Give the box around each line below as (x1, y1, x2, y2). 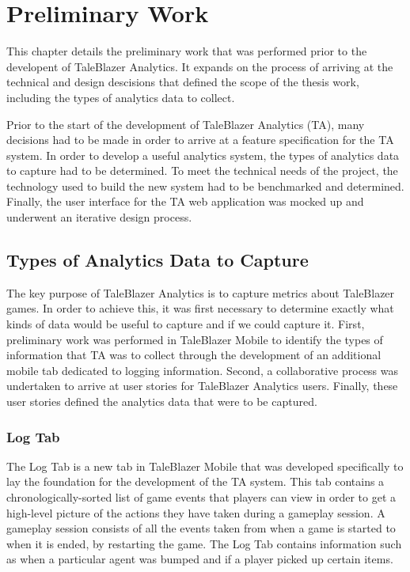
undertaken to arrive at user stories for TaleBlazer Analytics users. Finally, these (6, 377, 398, 394)
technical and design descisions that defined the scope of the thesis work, (6, 74, 359, 90)
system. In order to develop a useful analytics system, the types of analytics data (6, 146, 400, 163)
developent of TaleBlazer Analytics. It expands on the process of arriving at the (6, 58, 393, 74)
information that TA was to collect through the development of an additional (6, 347, 382, 363)
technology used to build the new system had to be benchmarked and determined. (6, 177, 404, 194)
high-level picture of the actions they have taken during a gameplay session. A (6, 504, 385, 521)
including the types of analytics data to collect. (6, 89, 235, 105)
